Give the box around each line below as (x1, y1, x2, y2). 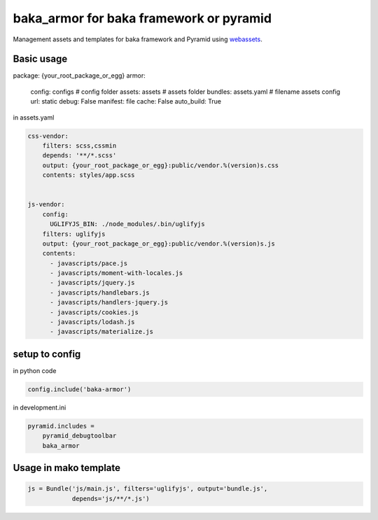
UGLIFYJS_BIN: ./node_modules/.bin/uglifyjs (50, 220, 206, 228)
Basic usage (13, 53, 68, 65)
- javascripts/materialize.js (50, 328, 154, 336)
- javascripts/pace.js (50, 259, 128, 267)
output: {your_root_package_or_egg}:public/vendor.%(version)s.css (42, 161, 279, 169)
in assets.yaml (13, 113, 55, 122)
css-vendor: (27, 132, 69, 140)
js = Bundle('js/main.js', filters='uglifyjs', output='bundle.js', (27, 485, 268, 493)
